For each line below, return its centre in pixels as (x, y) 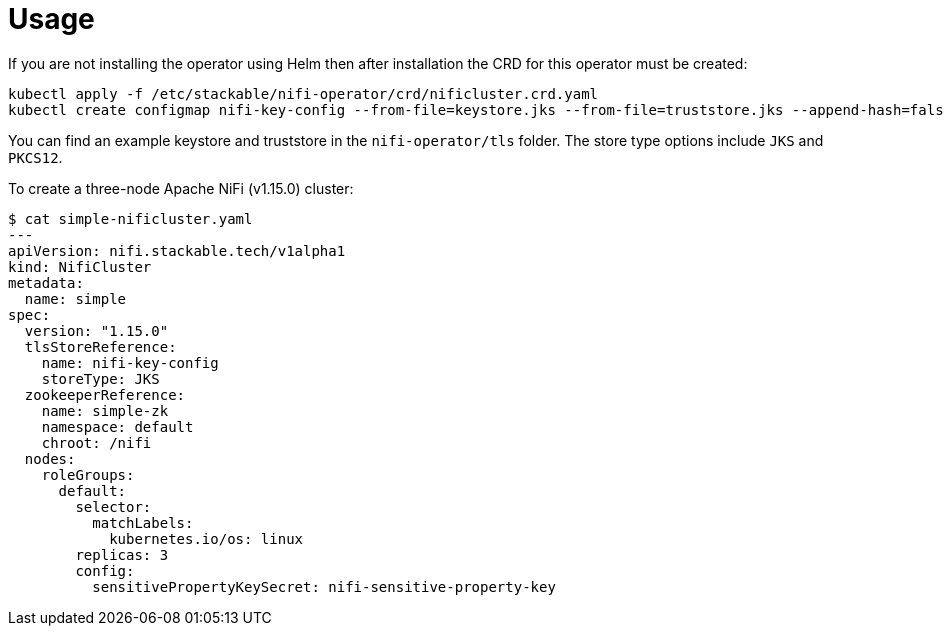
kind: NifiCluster (80, 266)
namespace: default (117, 426)
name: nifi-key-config (130, 362)
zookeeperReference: (105, 394)
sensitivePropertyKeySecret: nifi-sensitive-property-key (324, 586)
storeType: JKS (100, 378)
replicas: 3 (122, 554)
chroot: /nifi (96, 442)
